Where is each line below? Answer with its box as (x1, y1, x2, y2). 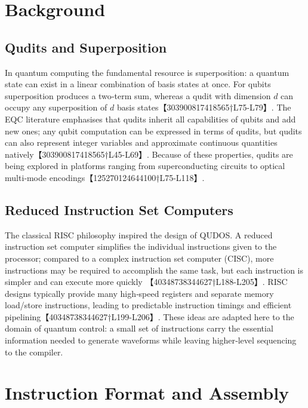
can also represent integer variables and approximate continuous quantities (5, 136, 278, 149)
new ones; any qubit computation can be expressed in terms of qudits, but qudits (5, 124, 302, 137)
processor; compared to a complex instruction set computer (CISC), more (5, 251, 274, 264)
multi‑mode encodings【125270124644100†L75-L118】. (5, 171, 205, 183)
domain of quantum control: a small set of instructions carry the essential (5, 322, 273, 335)
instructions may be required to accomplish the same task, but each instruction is (5, 263, 304, 276)
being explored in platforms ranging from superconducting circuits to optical (5, 159, 285, 172)
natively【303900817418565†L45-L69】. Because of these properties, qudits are (5, 148, 293, 160)
